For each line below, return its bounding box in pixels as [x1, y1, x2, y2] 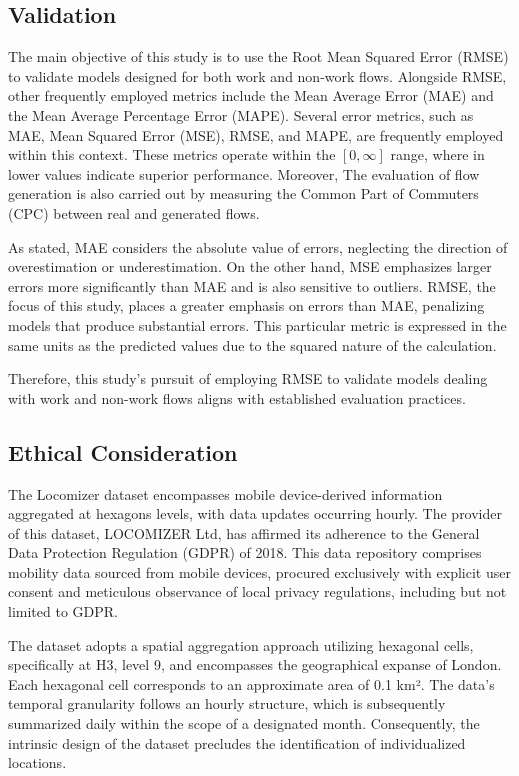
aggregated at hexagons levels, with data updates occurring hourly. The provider [8, 503, 503, 524]
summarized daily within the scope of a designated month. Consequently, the [8, 713, 480, 734]
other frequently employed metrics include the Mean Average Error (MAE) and [8, 85, 494, 106]
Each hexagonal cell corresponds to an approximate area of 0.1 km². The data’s [8, 673, 495, 694]
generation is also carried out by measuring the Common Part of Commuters [8, 183, 479, 204]
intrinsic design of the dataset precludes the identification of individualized [8, 732, 466, 753]
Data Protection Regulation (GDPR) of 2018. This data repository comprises [8, 542, 482, 563]
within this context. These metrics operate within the [8, 144, 336, 165]
